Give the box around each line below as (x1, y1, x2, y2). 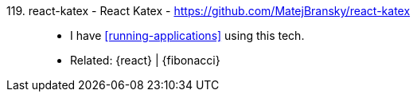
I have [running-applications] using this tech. (70, 29, 305, 42)
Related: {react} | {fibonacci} (70, 53, 220, 67)
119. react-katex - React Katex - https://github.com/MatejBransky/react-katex (6, 4, 411, 18)
